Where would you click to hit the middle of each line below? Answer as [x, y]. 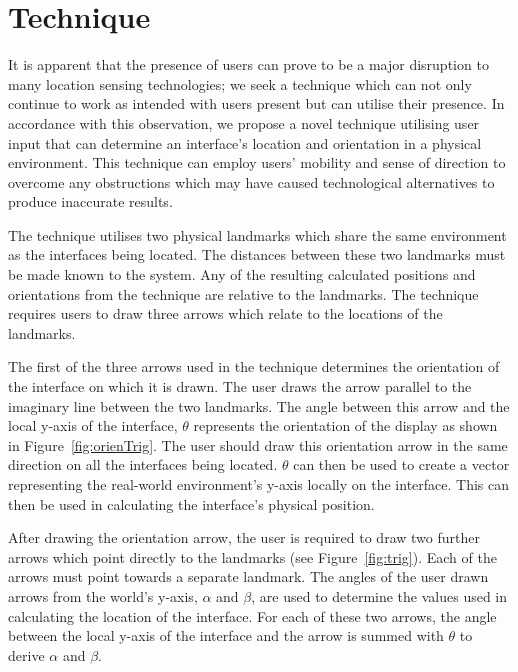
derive [26, 654]
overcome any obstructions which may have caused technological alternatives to [251, 181]
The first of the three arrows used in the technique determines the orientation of [254, 366]
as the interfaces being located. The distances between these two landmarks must [257, 254]
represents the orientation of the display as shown [345, 425]
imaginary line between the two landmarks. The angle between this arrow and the [259, 405]
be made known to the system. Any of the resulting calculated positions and [242, 274]
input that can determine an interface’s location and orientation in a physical [245, 142]
